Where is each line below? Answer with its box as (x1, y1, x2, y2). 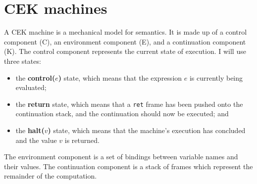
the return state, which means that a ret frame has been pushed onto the (15, 98, 243, 109)
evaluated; (15, 82, 47, 92)
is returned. (64, 135, 100, 145)
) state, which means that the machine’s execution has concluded (48, 125, 246, 135)
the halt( (15, 125, 45, 135)
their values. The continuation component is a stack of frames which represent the (4, 161, 253, 171)
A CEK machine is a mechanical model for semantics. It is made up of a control (4, 27, 247, 37)
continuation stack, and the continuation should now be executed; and (15, 108, 229, 119)
